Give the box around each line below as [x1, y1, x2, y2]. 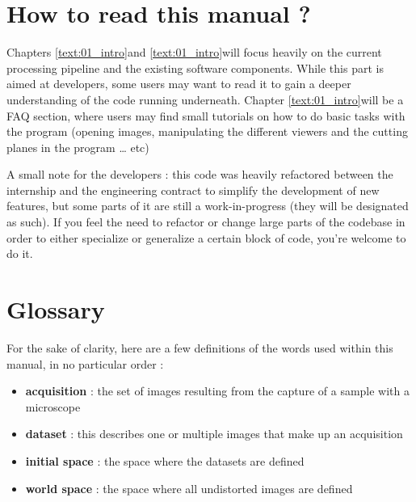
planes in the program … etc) [6, 138, 149, 155]
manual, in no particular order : [6, 355, 164, 372]
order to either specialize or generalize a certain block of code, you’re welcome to [6, 229, 406, 246]
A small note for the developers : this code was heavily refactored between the [6, 166, 393, 183]
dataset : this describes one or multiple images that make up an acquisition [25, 425, 403, 442]
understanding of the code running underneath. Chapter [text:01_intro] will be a [6, 91, 404, 108]
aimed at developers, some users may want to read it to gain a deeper [6, 75, 351, 92]
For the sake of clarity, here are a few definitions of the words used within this [6, 339, 393, 356]
